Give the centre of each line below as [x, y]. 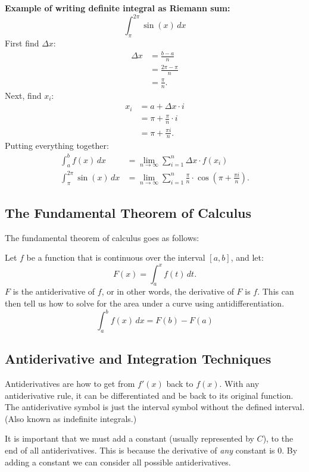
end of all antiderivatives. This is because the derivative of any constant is [140, 450]
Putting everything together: [57, 146]
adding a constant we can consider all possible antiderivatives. [118, 462]
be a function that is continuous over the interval [116, 257]
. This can [276, 291]
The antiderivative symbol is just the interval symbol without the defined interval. [155, 407]
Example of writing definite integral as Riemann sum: [118, 8]
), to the [278, 438]
